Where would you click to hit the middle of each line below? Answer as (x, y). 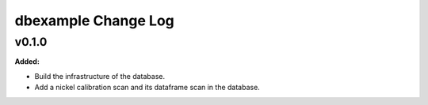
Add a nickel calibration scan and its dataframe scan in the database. (147, 88)
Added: (27, 62)
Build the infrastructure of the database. (100, 76)
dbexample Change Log (94, 21)
